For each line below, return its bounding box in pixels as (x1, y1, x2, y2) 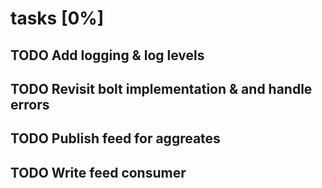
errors (10, 96, 50, 113)
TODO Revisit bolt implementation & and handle (10, 80, 313, 97)
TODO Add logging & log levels (10, 47, 205, 64)
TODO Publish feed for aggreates (10, 130, 221, 147)
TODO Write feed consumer (10, 164, 187, 181)
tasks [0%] (10, 7, 105, 30)
